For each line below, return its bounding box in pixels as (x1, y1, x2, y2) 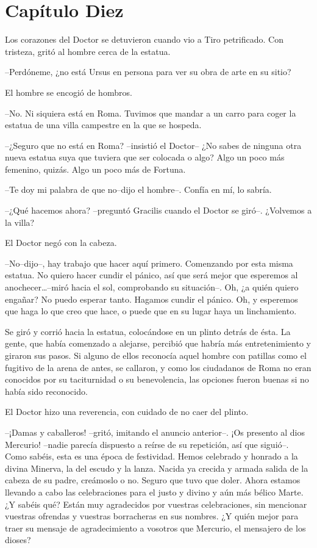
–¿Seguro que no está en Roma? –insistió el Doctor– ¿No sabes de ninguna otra (5, 139, 302, 151)
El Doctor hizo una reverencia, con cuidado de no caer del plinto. (5, 405, 249, 418)
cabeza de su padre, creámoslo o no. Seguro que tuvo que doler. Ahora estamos (5, 474, 301, 486)
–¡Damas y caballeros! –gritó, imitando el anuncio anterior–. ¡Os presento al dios (5, 425, 305, 438)
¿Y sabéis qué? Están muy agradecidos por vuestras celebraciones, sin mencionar (5, 497, 307, 510)
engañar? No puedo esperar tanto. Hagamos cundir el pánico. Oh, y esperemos (5, 292, 298, 305)
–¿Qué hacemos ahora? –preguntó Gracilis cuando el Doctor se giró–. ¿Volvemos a (5, 204, 312, 217)
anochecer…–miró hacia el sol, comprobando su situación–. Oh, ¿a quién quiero (5, 281, 299, 294)
